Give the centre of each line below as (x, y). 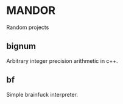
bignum (21, 46)
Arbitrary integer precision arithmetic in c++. (62, 60)
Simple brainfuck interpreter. (42, 94)
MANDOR (31, 11)
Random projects (28, 27)
